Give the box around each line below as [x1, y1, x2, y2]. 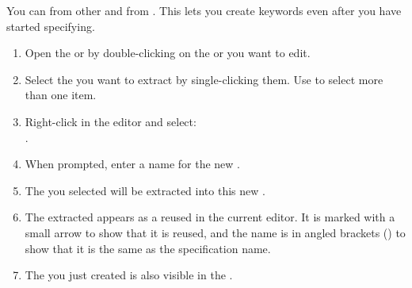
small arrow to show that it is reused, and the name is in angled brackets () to [25, 224, 406, 240]
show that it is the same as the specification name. [25, 240, 271, 256]
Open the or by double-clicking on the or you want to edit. [25, 44, 311, 61]
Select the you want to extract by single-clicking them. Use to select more [25, 71, 383, 87]
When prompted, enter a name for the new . [25, 156, 240, 172]
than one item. [25, 86, 97, 103]
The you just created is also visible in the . [25, 267, 233, 283]
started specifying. [6, 17, 95, 34]
